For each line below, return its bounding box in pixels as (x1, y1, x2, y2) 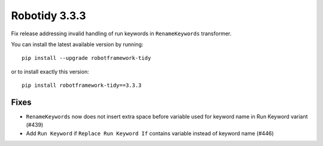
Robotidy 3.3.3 (11, 9, 86, 22)
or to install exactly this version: (11, 68, 89, 75)
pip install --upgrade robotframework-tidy (22, 54, 151, 62)
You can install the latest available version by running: (11, 41, 144, 48)
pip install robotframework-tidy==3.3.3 (22, 82, 142, 89)
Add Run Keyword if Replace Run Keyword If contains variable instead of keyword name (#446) (26, 129, 275, 137)
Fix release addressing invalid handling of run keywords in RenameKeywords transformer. (11, 30, 231, 37)
